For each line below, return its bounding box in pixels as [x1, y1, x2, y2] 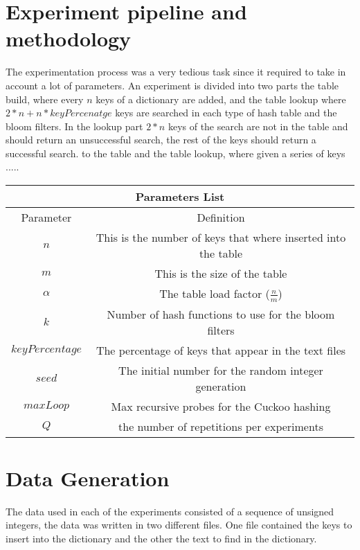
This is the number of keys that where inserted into [96, 229, 346, 246]
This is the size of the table [154, 265, 287, 282]
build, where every [6, 91, 84, 106]
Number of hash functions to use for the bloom [107, 305, 335, 322]
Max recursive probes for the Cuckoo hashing [111, 398, 331, 414]
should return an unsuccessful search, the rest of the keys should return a [6, 132, 316, 147]
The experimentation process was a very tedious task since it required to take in [6, 64, 346, 79]
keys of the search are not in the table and [168, 118, 348, 133]
